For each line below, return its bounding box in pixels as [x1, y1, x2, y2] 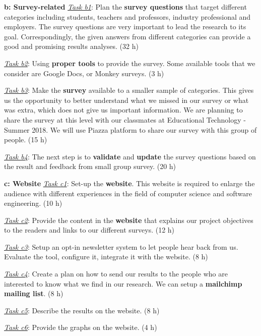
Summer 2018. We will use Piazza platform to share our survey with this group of [4, 124, 257, 135]
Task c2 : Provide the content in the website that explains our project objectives [4, 214, 253, 225]
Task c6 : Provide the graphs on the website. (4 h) [4, 322, 157, 332]
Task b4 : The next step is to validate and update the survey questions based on [4, 151, 256, 161]
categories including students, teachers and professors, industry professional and [4, 11, 251, 22]
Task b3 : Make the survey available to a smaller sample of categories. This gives [4, 85, 254, 95]
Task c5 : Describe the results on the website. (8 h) [4, 305, 160, 315]
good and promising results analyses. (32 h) [4, 41, 139, 51]
